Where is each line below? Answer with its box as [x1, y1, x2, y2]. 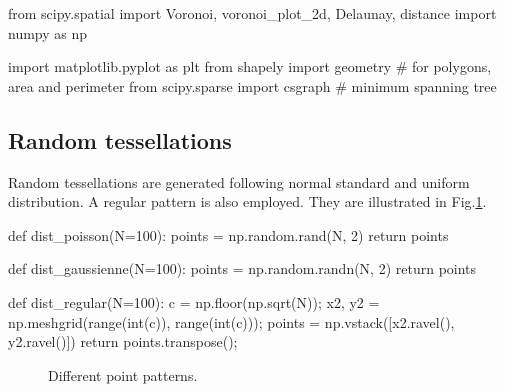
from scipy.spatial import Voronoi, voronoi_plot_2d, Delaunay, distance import [8, 3, 497, 23]
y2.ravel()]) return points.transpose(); [8, 331, 238, 352]
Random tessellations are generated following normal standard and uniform [8, 171, 470, 192]
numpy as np [8, 22, 88, 43]
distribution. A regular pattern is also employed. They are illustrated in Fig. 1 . [8, 191, 487, 212]
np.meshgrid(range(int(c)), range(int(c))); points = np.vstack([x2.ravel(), [8, 311, 455, 332]
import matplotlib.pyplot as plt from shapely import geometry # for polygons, [8, 56, 492, 77]
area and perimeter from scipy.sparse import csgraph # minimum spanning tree [8, 75, 497, 96]
